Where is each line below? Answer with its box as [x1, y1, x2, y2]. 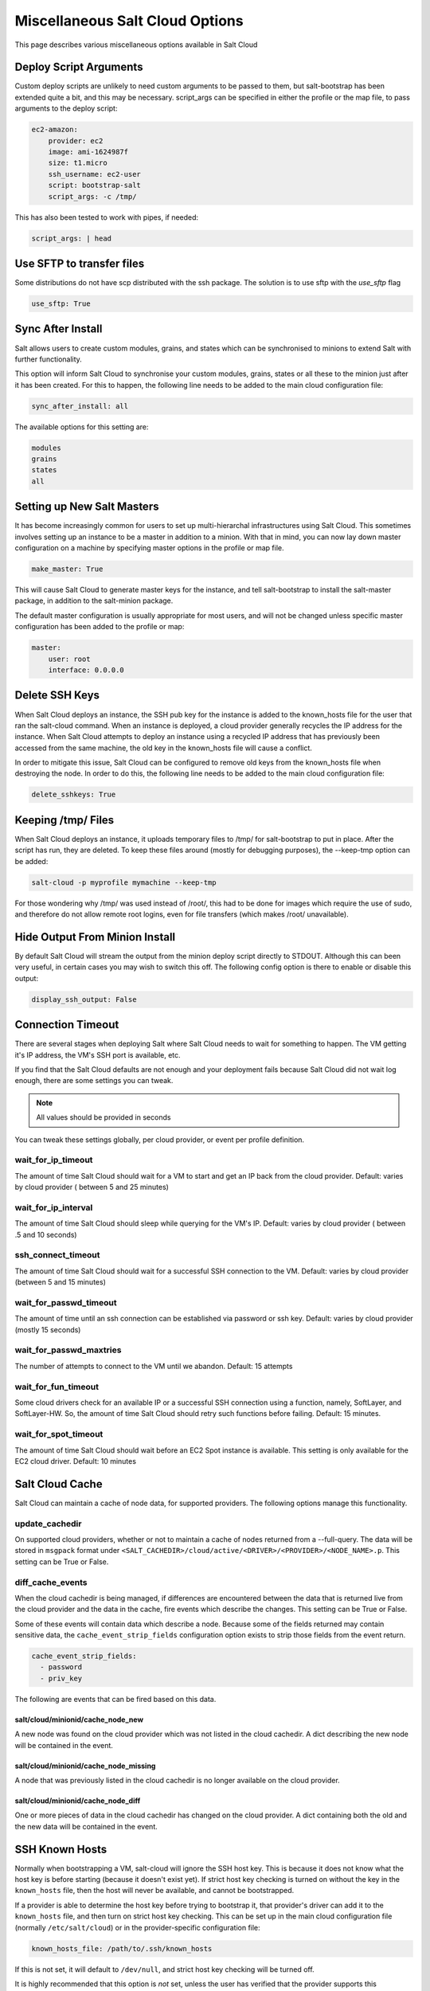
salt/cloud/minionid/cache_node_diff [14, 1796, 141, 1805]
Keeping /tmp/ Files [14, 813, 115, 827]
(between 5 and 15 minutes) [14, 1277, 107, 1287]
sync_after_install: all [31, 401, 129, 410]
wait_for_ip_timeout [14, 1155, 93, 1166]
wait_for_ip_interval [14, 1202, 93, 1213]
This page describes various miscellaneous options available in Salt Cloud [14, 40, 258, 49]
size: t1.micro [48, 158, 107, 167]
